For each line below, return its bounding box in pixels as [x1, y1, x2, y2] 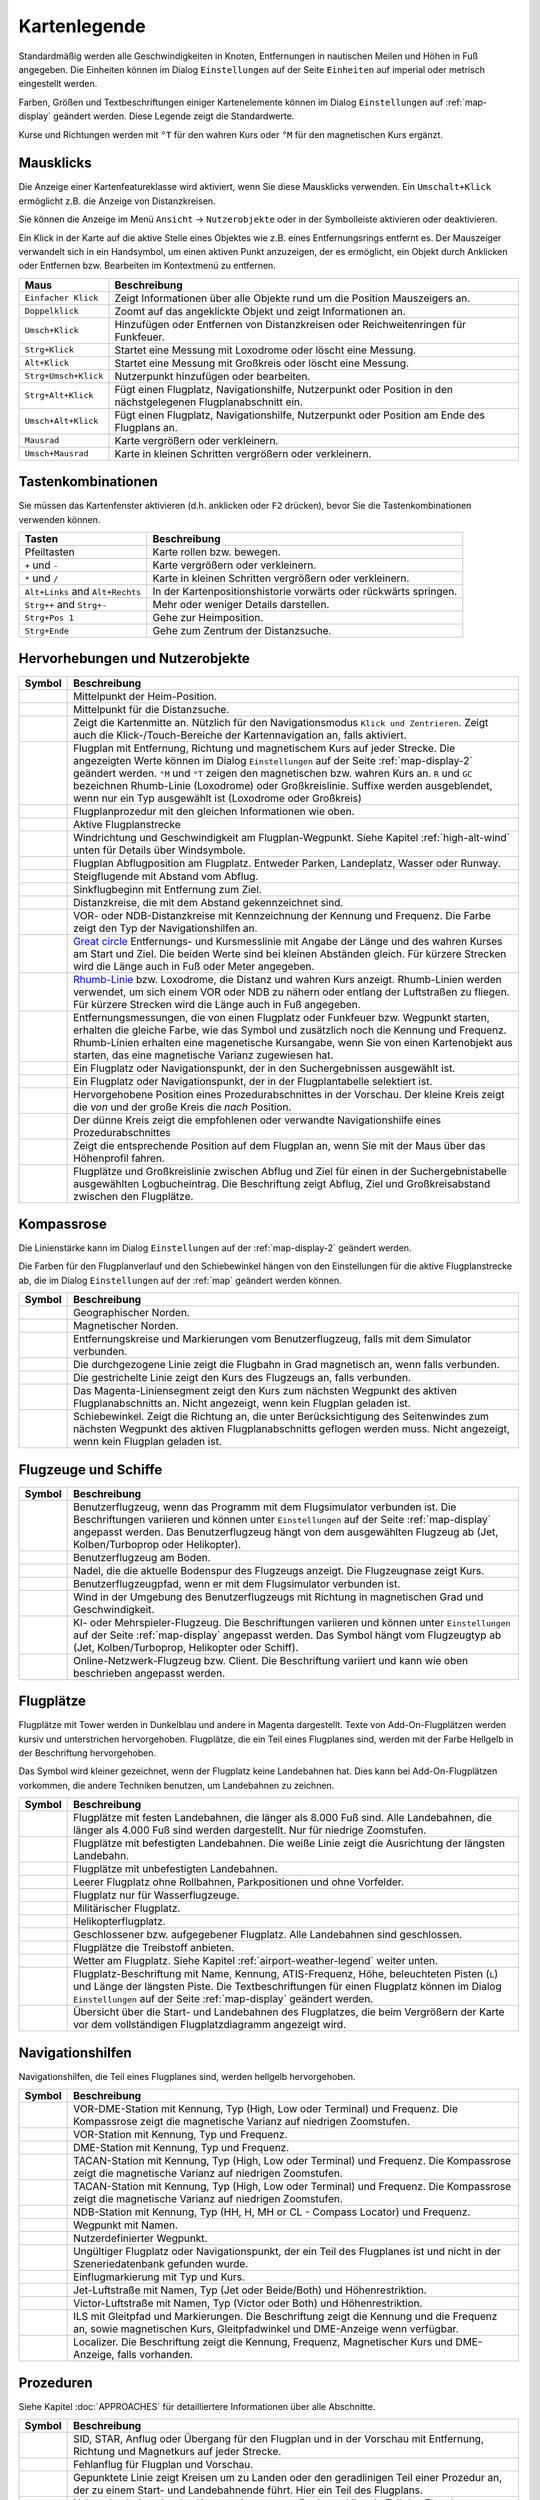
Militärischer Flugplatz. [73, 1901, 181, 1915]
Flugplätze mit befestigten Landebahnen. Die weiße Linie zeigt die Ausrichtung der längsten [73, 1836, 505, 1850]
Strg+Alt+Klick [24, 390, 94, 401]
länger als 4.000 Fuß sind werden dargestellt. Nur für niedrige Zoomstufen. [73, 1823, 427, 1837]
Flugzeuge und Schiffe [18, 1461, 163, 1478]
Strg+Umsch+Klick [24, 371, 104, 382]
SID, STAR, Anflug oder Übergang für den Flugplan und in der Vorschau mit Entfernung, [73, 2432, 485, 2446]
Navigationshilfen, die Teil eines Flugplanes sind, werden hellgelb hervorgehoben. [18, 2070, 356, 2082]
